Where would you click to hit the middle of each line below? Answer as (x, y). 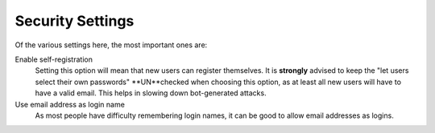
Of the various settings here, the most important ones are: (111, 45)
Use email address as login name (70, 104)
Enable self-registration (54, 59)
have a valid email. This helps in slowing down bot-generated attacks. (151, 93)
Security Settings (75, 21)
